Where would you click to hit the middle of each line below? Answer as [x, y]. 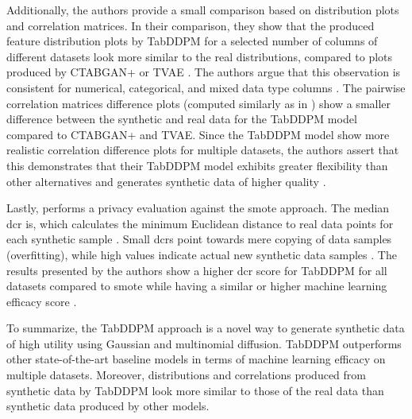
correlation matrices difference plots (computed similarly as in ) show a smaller [199, 103]
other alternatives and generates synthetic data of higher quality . [166, 181]
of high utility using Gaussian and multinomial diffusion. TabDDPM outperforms [204, 343]
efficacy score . [42, 301]
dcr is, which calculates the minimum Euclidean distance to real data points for [200, 223]
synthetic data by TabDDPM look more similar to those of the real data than [195, 390]
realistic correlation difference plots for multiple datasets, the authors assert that [203, 150]
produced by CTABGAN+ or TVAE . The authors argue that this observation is [204, 72]
